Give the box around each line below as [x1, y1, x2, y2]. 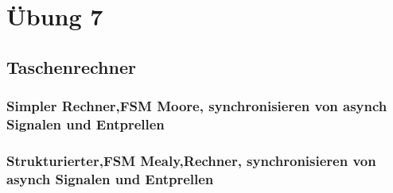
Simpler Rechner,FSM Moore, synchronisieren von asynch [6, 96, 387, 116]
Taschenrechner [6, 54, 136, 79]
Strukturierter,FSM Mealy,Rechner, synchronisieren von [6, 150, 376, 170]
